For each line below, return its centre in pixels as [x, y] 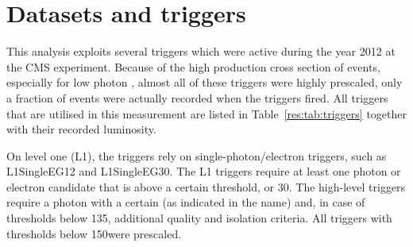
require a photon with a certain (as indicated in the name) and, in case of [186, 202]
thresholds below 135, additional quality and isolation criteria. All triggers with [199, 218]
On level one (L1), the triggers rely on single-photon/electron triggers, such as [197, 155]
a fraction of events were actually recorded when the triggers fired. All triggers [197, 97]
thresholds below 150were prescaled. [94, 233]
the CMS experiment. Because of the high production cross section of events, [193, 66]
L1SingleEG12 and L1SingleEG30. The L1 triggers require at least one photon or [204, 171]
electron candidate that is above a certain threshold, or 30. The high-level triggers [206, 186]
